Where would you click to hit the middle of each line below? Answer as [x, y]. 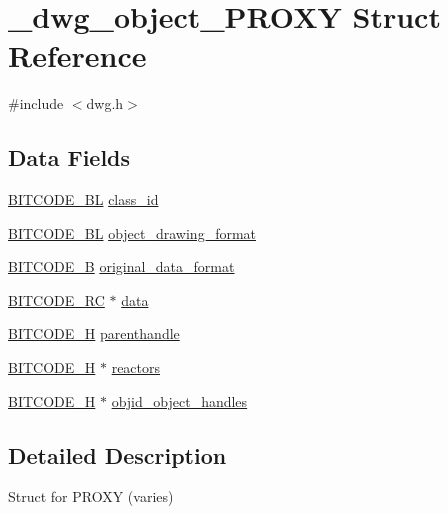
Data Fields [69, 157]
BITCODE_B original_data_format [121, 266]
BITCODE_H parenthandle [94, 333]
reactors [136, 367]
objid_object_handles [179, 400]
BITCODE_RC [56, 299]
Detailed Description [117, 454]
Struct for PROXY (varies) [91, 496]
